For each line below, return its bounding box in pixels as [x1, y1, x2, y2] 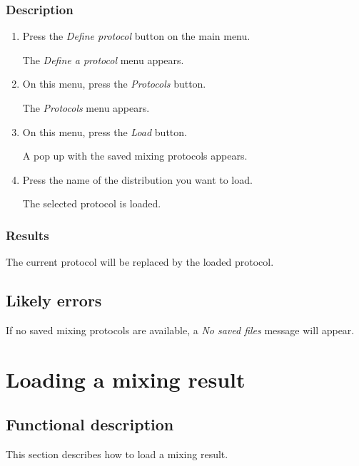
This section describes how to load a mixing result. [6, 447, 228, 462]
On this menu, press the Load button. [22, 124, 187, 139]
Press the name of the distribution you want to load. [22, 172, 253, 187]
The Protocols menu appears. [22, 100, 150, 115]
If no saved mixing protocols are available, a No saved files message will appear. [6, 322, 355, 337]
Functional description [6, 413, 174, 435]
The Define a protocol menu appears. [22, 52, 184, 67]
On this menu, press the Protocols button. [22, 76, 206, 91]
